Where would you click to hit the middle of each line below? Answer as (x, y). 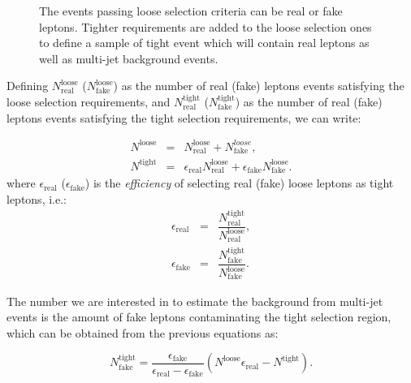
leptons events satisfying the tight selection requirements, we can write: (184, 117)
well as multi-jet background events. (129, 58)
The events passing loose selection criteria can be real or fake (191, 11)
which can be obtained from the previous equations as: (143, 332)
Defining (28, 86)
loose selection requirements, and (89, 101)
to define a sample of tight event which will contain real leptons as (204, 43)
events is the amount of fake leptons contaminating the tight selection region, (199, 317)
